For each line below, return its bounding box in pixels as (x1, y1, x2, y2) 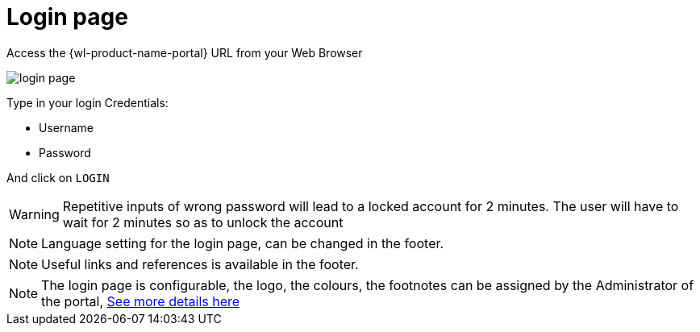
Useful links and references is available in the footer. (41, 255, 359, 272)
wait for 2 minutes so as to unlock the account (62, 214, 344, 230)
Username (39, 120, 94, 135)
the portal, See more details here (41, 293, 240, 309)
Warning (9, 205, 60, 222)
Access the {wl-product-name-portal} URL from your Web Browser (6, 45, 363, 60)
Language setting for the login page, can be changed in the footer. (41, 234, 444, 251)
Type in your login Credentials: (6, 95, 169, 110)
